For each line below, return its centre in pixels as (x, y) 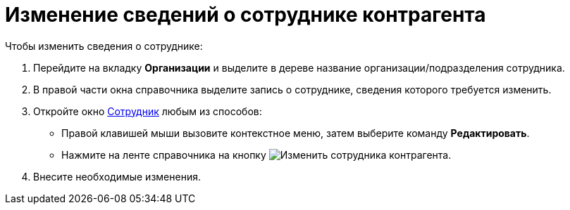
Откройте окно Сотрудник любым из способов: (148, 111)
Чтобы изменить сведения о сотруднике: (104, 46)
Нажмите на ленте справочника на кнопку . (256, 155)
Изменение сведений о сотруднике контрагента (246, 15)
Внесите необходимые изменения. (117, 176)
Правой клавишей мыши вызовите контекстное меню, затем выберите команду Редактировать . (296, 133)
